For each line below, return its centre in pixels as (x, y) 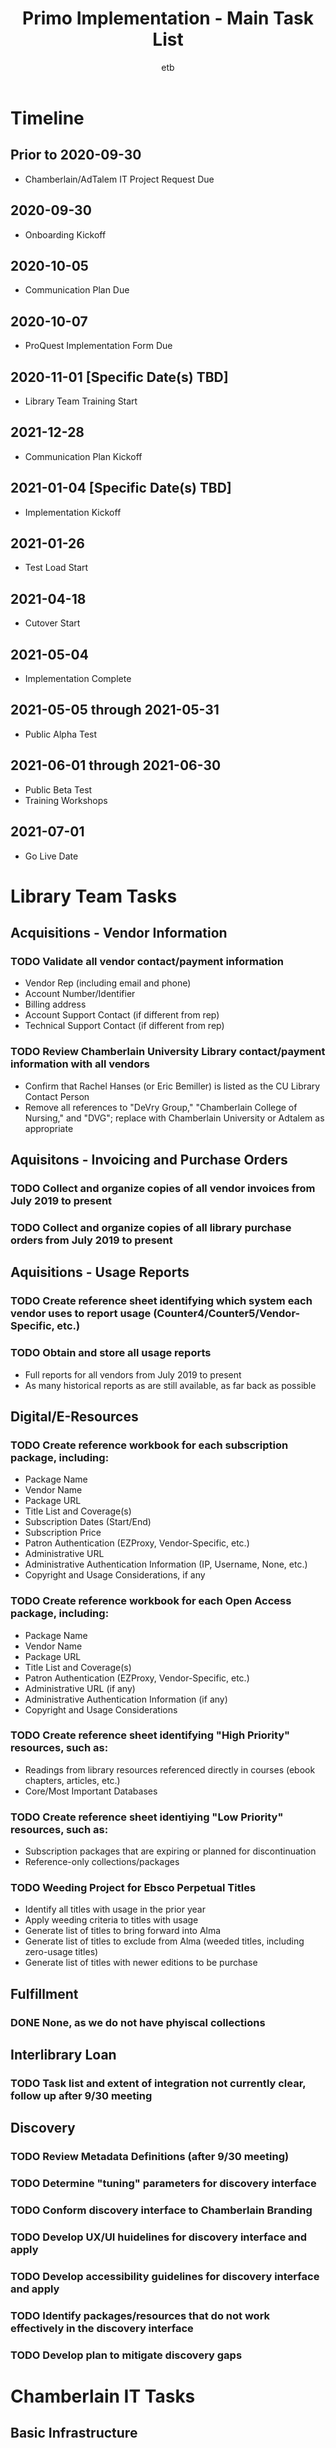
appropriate (49, 1128)
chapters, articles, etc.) (72, 1780)
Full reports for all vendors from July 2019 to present (133, 1374)
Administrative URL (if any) (80, 1688)
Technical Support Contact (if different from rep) (124, 1026)
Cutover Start (52, 623)
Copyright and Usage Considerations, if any (115, 1575)
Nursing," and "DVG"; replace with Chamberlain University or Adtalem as (174, 1118)
